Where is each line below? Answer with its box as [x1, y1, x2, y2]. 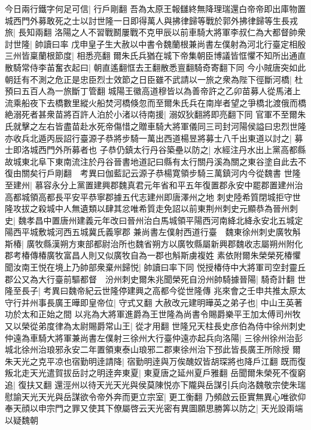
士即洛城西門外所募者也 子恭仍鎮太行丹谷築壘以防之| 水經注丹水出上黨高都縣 [5, 143, 306, 156]
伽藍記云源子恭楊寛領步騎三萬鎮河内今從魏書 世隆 [105, 167, 301, 179]
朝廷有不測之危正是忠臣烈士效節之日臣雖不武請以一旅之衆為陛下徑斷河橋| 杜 [5, 73, 303, 85]
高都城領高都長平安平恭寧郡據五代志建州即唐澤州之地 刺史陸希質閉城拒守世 [5, 190, 301, 203]
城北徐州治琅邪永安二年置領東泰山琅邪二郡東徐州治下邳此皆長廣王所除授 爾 [5, 343, 301, 356]
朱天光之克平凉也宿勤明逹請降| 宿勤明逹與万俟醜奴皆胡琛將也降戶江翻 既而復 [5, 354, 306, 367]
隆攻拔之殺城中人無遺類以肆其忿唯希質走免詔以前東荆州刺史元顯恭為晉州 [5, 202, 289, 215]
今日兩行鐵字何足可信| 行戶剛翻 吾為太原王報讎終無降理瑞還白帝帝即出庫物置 [5, 2, 306, 14]
